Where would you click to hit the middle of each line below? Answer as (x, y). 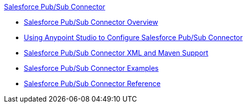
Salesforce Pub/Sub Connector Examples (91, 68)
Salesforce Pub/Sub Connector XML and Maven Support (116, 53)
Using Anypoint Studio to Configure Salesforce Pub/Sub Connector (133, 37)
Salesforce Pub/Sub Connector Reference (92, 83)
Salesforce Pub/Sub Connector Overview (91, 22)
